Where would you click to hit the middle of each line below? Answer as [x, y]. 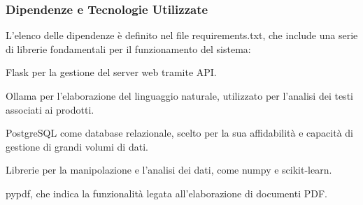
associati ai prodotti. [50, 109]
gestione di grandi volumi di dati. [77, 146]
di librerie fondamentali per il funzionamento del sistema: [128, 48]
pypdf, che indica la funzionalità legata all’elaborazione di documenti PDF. [166, 193]
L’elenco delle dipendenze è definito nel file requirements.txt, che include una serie [182, 35]
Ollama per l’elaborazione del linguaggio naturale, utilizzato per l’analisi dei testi [179, 96]
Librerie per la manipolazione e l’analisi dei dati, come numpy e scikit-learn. [169, 170]
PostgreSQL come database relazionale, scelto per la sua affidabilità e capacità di [179, 133]
